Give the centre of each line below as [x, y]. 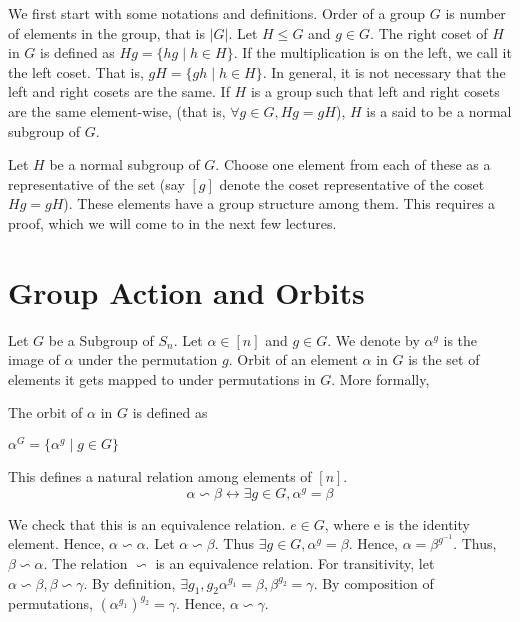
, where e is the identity [397, 523]
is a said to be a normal [439, 110]
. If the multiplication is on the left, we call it [372, 52]
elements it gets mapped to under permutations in [162, 378]
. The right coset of [429, 32]
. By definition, [129, 582]
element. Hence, [56, 543]
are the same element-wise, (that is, [117, 110]
